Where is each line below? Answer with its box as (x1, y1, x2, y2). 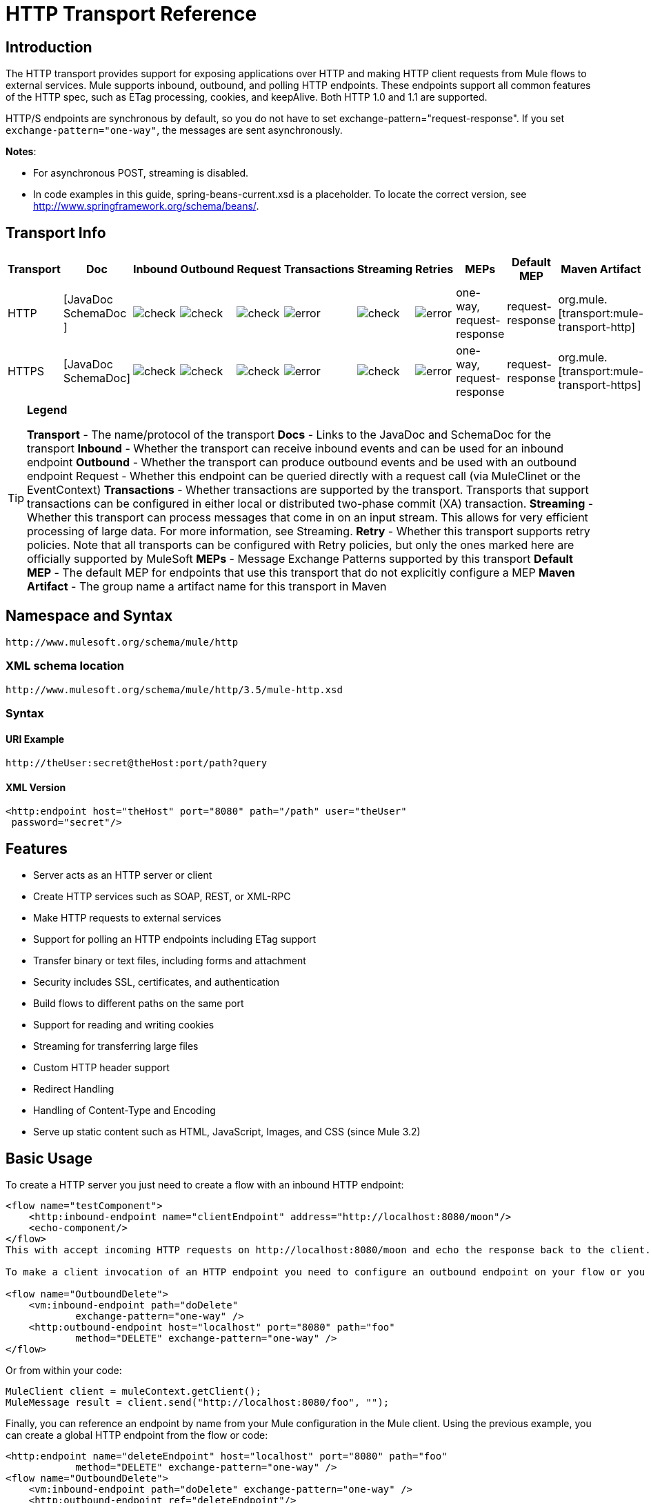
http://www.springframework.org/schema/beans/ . (33, 200, 259, 212)
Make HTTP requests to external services (33, 912, 221, 924)
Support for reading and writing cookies (33, 1019, 214, 1031)
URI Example (6, 733, 65, 745)
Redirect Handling (33, 1083, 114, 1095)
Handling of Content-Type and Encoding (33, 1104, 216, 1117)
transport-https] (558, 378, 641, 392)
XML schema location (6, 659, 124, 673)
